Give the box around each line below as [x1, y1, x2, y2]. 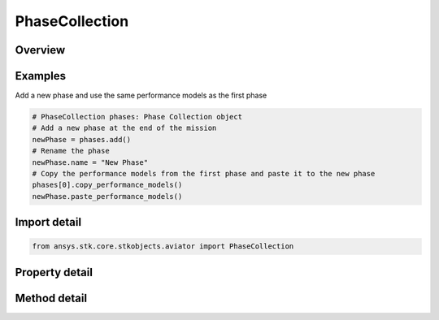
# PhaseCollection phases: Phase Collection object [32, 112, 243, 122]
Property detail [15, 265, 93, 279]
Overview [15, 43, 66, 57]
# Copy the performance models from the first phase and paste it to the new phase [32, 169, 376, 179]
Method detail [15, 291, 88, 305]
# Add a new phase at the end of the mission [32, 123, 217, 133]
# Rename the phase [32, 146, 110, 156]
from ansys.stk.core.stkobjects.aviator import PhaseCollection [32, 242, 294, 251]
